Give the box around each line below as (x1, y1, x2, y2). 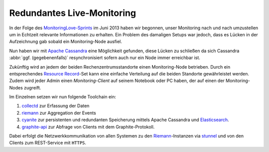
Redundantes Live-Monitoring (9, 7, 136, 18)
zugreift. (24, 84, 41, 90)
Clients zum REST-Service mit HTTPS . (9, 140, 87, 146)
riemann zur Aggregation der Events (21, 110, 97, 116)
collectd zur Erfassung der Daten (21, 103, 90, 109)
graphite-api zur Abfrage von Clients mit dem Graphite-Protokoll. (21, 124, 155, 130)
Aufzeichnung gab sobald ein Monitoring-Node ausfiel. (9, 39, 122, 45)
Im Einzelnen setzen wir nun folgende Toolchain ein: (9, 94, 117, 100)
